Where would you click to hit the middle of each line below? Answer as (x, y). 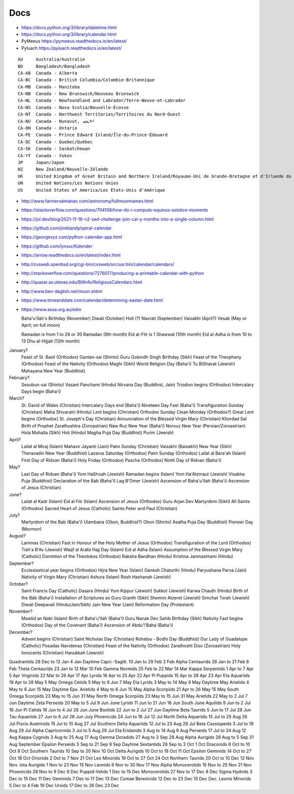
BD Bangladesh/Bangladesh (54, 66)
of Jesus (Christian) (41, 488)
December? (21, 632)
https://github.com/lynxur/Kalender (57, 246)
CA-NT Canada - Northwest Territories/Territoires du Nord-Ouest (99, 114)
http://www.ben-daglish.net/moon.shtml (62, 291)
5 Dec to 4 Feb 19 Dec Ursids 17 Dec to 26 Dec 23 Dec (64, 786)
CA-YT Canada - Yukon (45, 156)
